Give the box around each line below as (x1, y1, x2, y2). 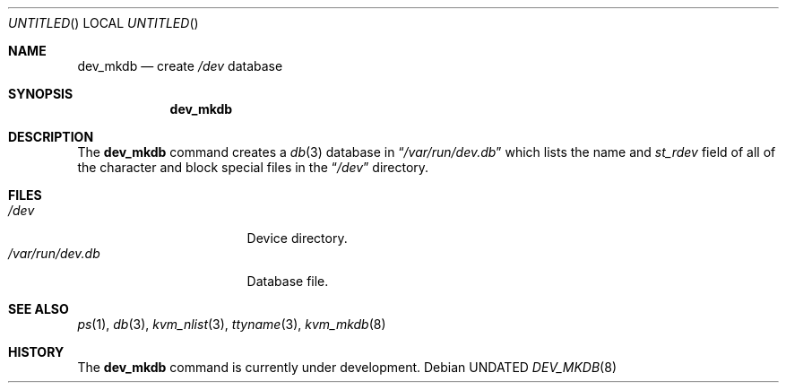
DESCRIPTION (8, 129, 94, 144)
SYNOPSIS (8, 86, 73, 101)
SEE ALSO (8, 301, 69, 316)
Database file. (246, 273, 329, 289)
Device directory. (246, 230, 348, 246)
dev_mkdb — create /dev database (77, 58, 283, 74)
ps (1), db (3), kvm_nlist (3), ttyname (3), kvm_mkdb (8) (77, 316, 386, 332)
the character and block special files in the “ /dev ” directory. (77, 160, 429, 175)
